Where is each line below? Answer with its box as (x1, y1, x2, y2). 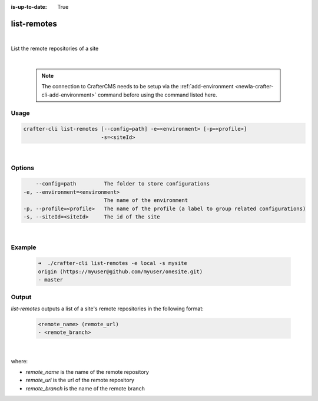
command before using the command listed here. (97, 91, 217, 98)
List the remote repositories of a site (11, 45, 99, 52)
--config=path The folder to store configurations (35, 180, 210, 187)
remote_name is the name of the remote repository (25, 369, 150, 376)
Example (11, 243, 37, 251)
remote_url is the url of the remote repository (25, 377, 135, 384)
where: (11, 357, 28, 364)
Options (11, 164, 35, 172)
